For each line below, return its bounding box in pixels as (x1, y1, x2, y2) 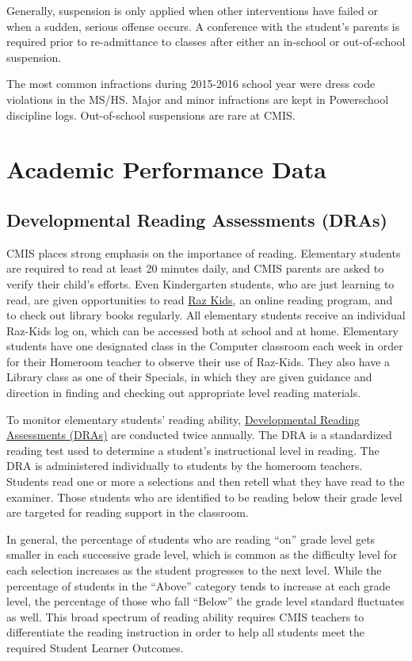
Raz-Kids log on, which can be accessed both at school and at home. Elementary (6, 322, 399, 338)
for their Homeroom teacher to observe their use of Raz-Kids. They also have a (6, 353, 391, 369)
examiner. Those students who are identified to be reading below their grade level (6, 488, 402, 505)
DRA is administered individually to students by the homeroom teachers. (6, 457, 363, 474)
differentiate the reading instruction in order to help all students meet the (6, 624, 364, 640)
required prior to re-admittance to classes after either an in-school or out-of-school (6, 33, 406, 50)
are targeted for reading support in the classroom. (6, 504, 249, 521)
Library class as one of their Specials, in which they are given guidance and (6, 369, 372, 385)
